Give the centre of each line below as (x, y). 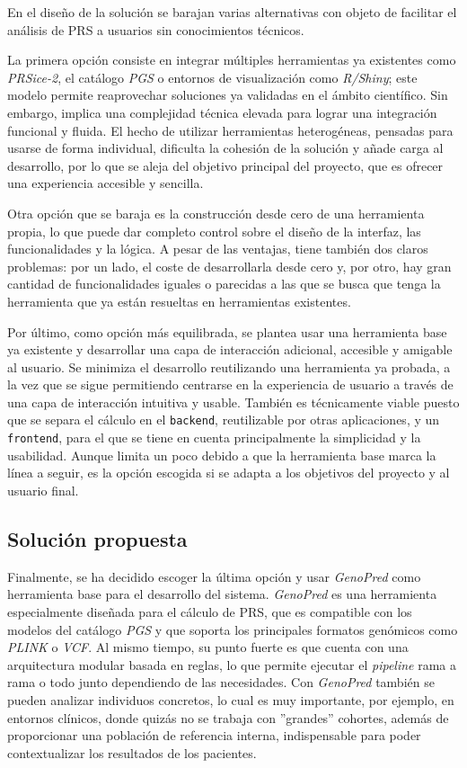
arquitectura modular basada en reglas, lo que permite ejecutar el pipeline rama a (232, 664)
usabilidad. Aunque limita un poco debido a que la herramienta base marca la (222, 455)
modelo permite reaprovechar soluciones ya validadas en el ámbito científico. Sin (228, 95)
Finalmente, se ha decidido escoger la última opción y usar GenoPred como (214, 576)
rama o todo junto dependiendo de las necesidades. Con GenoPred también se (221, 682)
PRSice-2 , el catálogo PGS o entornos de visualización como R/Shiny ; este (212, 77)
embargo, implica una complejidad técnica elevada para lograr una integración (222, 112)
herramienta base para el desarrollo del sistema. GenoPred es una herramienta (222, 594)
